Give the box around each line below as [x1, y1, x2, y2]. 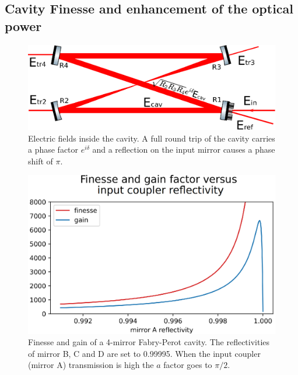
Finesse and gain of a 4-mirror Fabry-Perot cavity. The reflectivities [28, 336, 270, 348]
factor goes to [163, 359, 212, 371]
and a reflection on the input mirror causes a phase [92, 143, 275, 156]
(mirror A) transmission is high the [28, 359, 154, 371]
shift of [28, 154, 53, 167]
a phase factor [28, 143, 79, 156]
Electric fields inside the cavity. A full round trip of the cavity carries [28, 132, 275, 144]
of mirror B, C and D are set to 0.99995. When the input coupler [28, 347, 261, 359]
